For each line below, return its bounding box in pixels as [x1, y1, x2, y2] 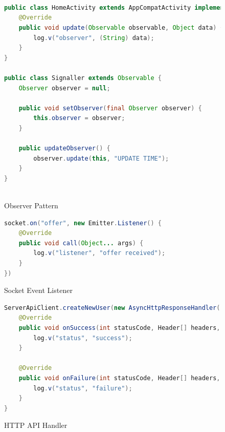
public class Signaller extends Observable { [4, 74, 162, 82]
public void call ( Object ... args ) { [18, 239, 144, 247]
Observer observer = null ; [18, 84, 110, 92]
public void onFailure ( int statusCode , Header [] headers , [18, 374, 220, 382]
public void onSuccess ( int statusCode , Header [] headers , [18, 324, 220, 331]
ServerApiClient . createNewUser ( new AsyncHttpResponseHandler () [4, 304, 224, 311]
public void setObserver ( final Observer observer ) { [18, 104, 202, 112]
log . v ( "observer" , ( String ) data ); [33, 34, 154, 42]
